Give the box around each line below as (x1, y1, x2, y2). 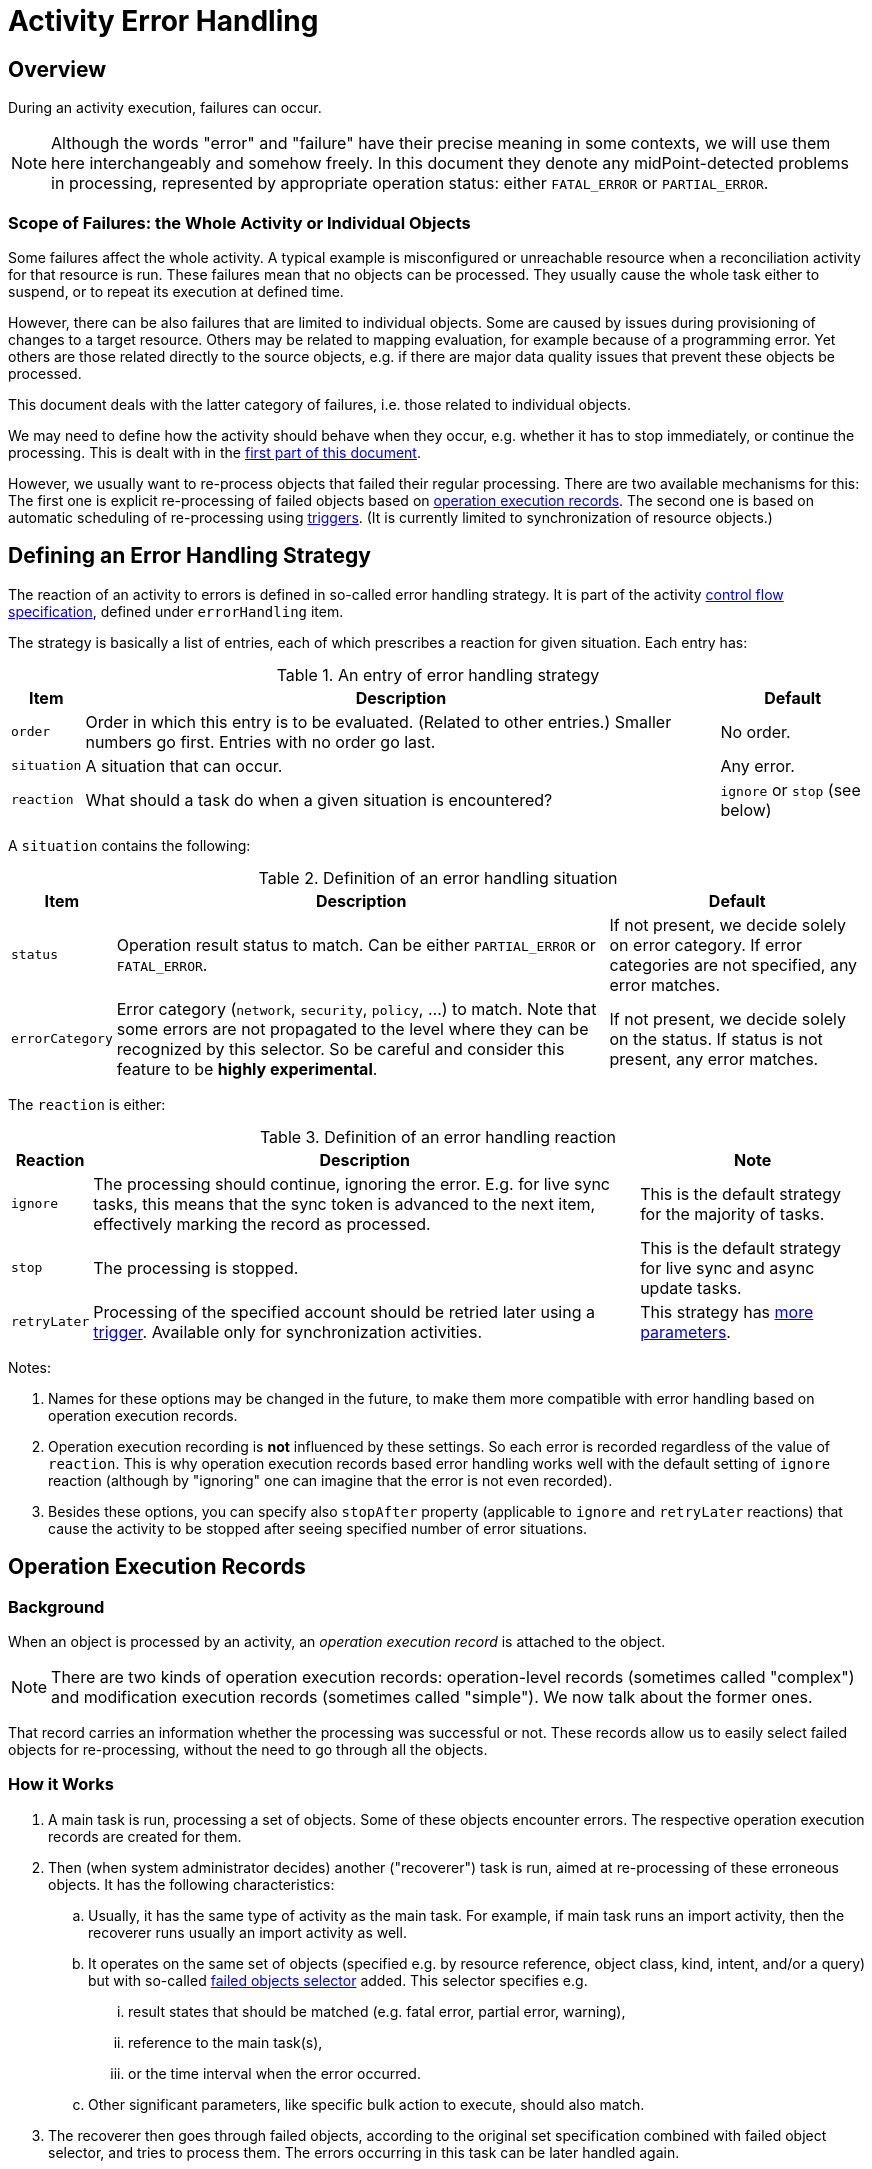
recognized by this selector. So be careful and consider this (116, 1038, 565, 1059)
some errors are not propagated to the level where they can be (116, 1018, 589, 1039)
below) (720, 799, 772, 820)
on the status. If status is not (609, 1028, 823, 1049)
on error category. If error (609, 934, 802, 955)
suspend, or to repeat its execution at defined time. (8, 282, 344, 300)
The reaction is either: (8, 1095, 166, 1113)
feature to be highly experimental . (116, 1058, 378, 1079)
